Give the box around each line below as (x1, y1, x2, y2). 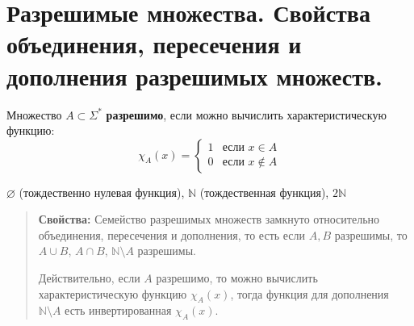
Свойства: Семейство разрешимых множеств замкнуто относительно (38, 211, 380, 228)
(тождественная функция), (199, 183, 329, 200)
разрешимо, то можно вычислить (156, 270, 318, 286)
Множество (6, 106, 62, 123)
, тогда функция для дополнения (230, 285, 389, 302)
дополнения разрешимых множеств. (6, 59, 383, 92)
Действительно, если (38, 270, 140, 286)
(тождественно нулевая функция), (19, 183, 185, 200)
